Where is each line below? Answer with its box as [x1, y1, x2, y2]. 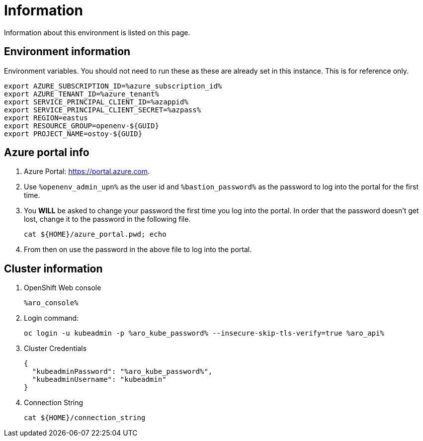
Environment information [4, 45, 131, 58]
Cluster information [4, 262, 103, 275]
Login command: [24, 314, 79, 323]
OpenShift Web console [24, 283, 101, 292]
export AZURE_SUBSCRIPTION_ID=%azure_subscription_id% [4, 82, 222, 90]
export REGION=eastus [4, 113, 88, 122]
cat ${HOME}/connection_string [24, 414, 146, 422]
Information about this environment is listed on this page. [4, 28, 190, 37]
